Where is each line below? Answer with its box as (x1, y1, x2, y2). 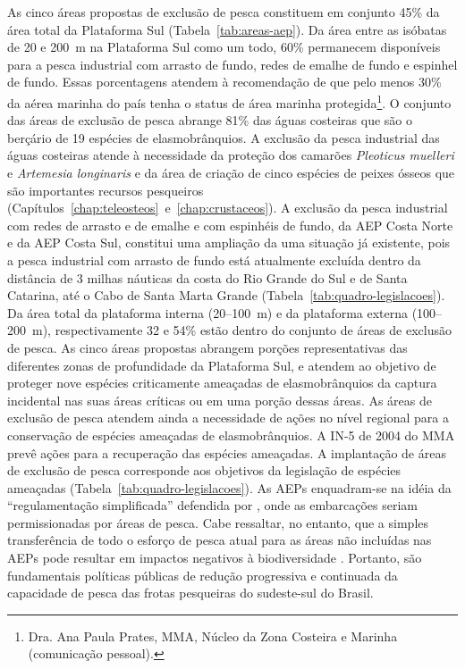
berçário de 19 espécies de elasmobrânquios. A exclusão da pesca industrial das (7, 128, 440, 146)
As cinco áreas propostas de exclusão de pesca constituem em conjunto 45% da (7, 3, 440, 21)
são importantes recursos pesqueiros (7, 180, 204, 199)
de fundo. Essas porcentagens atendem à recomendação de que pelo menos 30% (7, 72, 442, 91)
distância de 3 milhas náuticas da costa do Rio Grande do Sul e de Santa (7, 268, 408, 287)
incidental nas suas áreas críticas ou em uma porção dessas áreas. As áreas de (7, 390, 433, 409)
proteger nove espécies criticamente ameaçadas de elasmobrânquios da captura (7, 373, 437, 392)
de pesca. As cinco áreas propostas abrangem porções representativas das (7, 338, 408, 356)
